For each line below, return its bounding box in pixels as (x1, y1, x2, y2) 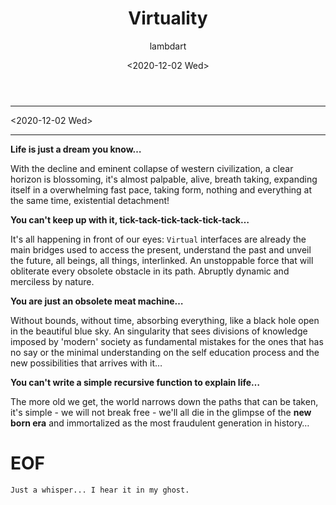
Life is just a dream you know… (10, 143, 142, 155)
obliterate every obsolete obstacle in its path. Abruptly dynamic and (10, 265, 290, 277)
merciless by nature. (10, 275, 95, 287)
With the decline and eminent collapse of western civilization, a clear (10, 162, 294, 174)
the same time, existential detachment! (10, 194, 170, 206)
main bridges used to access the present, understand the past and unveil (10, 243, 312, 256)
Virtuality (128, 7, 208, 30)
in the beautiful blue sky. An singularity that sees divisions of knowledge (10, 325, 308, 337)
